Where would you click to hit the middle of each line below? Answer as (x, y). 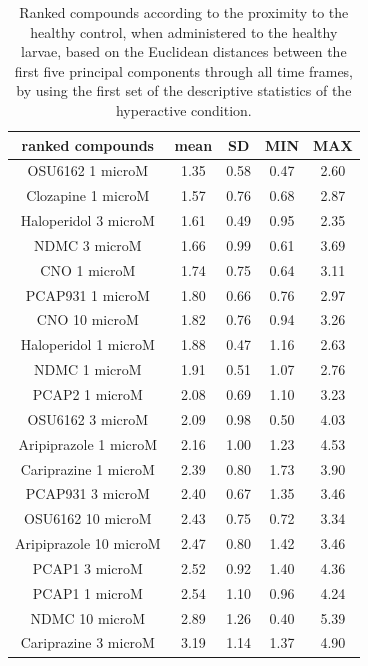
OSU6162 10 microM (87, 518)
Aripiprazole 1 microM (88, 443)
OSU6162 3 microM (88, 418)
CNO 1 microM (88, 269)
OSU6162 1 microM (88, 170)
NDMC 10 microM (88, 617)
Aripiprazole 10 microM (88, 543)
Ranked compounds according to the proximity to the (184, 12)
